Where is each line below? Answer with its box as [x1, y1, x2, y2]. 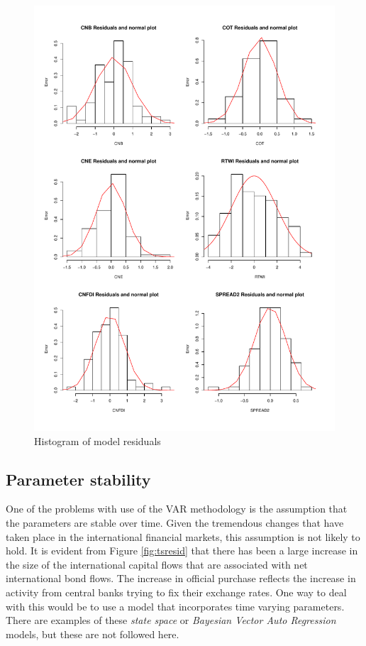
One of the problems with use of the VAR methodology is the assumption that [6, 501, 348, 516]
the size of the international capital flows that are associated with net [6, 557, 308, 571]
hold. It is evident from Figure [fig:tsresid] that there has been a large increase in [6, 543, 358, 558]
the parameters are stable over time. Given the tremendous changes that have [6, 515, 344, 530]
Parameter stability [6, 468, 151, 490]
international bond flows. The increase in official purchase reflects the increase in [6, 571, 356, 586]
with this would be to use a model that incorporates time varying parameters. [6, 598, 345, 613]
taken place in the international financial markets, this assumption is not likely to [6, 529, 360, 544]
